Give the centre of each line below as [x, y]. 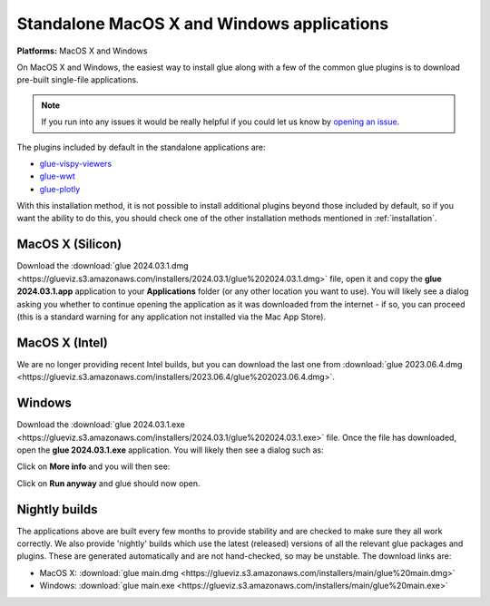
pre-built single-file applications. [78, 80]
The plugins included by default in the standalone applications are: [142, 147]
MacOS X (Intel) [62, 342]
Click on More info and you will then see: [93, 466]
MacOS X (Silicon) [69, 244]
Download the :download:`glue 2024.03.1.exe [101, 425]
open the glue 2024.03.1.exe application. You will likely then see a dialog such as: [170, 450]
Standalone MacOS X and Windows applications [203, 24]
